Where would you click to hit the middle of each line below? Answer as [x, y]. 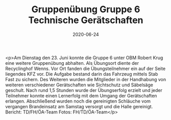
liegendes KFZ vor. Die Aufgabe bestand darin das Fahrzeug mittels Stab [82, 74]
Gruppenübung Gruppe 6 [86, 9]
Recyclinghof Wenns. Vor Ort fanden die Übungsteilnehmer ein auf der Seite [86, 68]
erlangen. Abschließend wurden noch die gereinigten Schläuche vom [78, 101]
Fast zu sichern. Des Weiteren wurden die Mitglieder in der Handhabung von [86, 79]
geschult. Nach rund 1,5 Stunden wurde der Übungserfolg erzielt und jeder [84, 90]
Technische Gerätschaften [86, 20]
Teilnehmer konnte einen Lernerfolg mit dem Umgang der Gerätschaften [81, 95]
